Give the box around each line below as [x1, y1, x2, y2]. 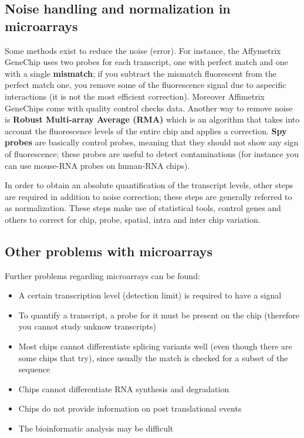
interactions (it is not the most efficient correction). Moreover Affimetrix [5, 90, 265, 102]
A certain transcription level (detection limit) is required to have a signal [18, 289, 282, 301]
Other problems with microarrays [5, 242, 212, 260]
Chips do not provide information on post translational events [18, 402, 242, 415]
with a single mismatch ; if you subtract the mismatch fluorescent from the [5, 67, 276, 79]
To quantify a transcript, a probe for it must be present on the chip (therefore [18, 308, 299, 321]
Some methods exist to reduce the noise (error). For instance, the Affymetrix [5, 44, 281, 56]
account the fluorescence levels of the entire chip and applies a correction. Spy [5, 124, 287, 137]
